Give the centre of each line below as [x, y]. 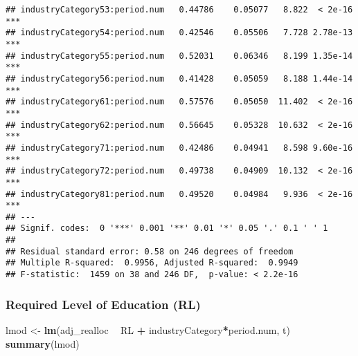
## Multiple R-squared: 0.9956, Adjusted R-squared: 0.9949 [152, 263]
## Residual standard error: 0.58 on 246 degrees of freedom [150, 251]
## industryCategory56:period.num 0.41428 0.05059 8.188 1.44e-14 [179, 78]
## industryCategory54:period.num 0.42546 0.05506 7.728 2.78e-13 [179, 33]
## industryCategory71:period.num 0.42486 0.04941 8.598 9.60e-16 [179, 148]
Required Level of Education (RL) [103, 304]
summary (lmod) [43, 343]
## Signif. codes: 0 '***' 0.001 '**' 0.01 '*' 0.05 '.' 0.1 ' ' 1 [167, 228]
